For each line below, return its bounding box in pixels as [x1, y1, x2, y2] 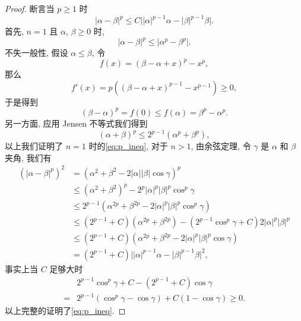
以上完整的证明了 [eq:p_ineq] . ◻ [5, 304, 126, 317]
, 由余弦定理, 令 [191, 140, 251, 152]
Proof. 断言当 [5, 2, 55, 14]
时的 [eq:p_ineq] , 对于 [88, 140, 168, 152]
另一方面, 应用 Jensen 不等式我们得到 [5, 117, 148, 129]
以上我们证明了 [5, 140, 63, 152]
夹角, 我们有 [5, 151, 52, 163]
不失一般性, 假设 [5, 46, 68, 59]
